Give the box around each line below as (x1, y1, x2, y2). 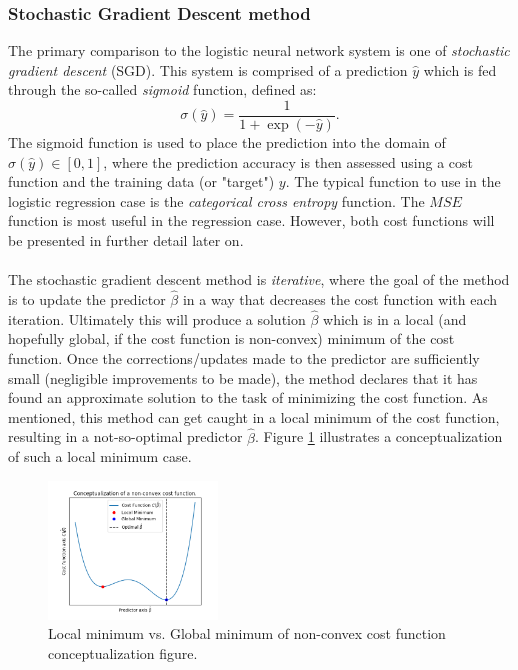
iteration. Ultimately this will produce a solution (8, 308, 306, 329)
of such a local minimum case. (8, 446, 192, 467)
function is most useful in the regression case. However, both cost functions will (8, 210, 495, 231)
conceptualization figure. (48, 643, 198, 663)
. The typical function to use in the (285, 171, 501, 192)
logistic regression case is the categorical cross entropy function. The (8, 190, 425, 211)
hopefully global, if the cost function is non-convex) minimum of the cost (8, 328, 455, 349)
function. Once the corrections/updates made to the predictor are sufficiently (8, 348, 480, 369)
